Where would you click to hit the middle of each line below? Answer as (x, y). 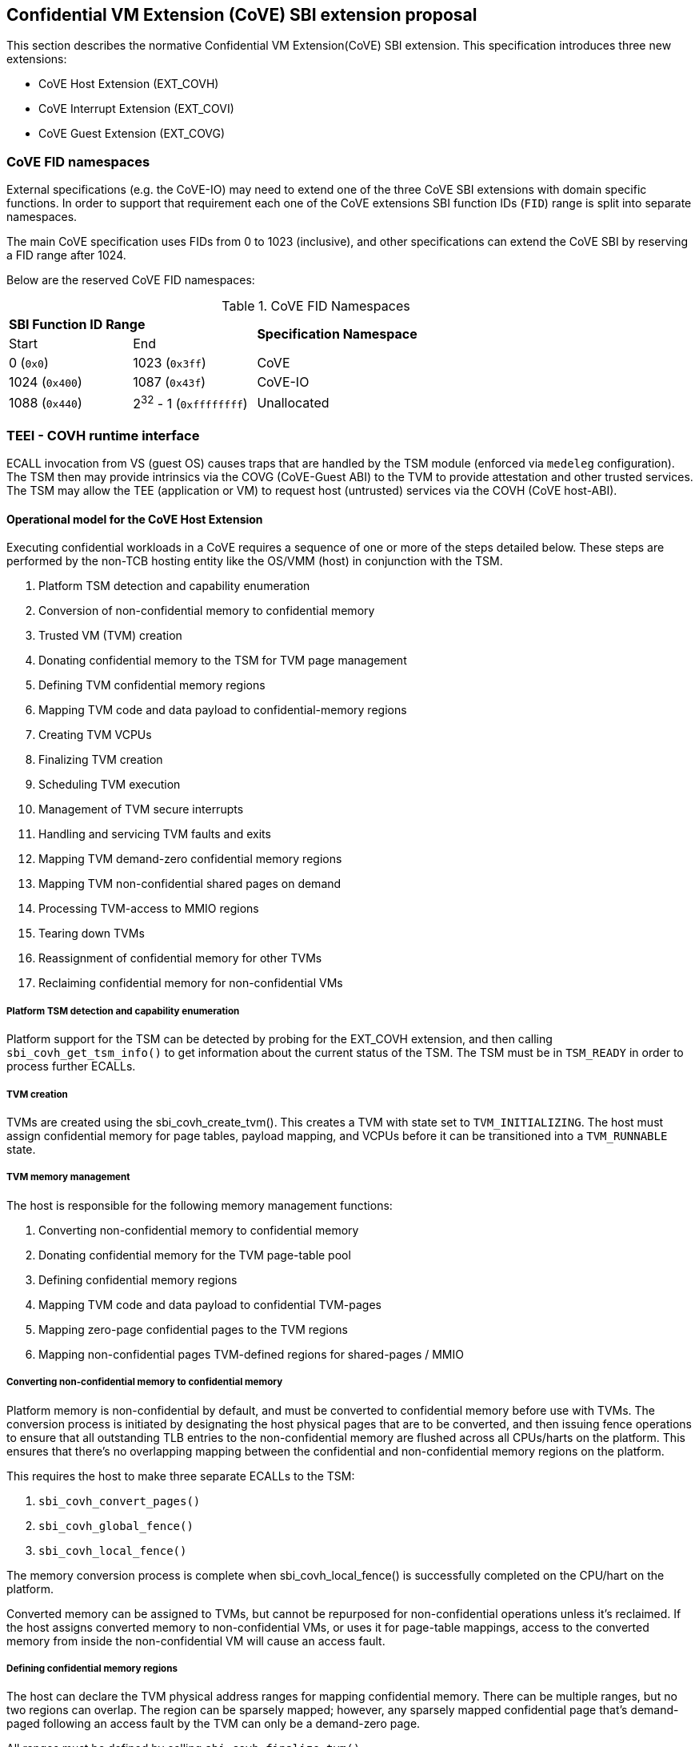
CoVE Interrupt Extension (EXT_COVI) (136, 109)
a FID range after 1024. (66, 255)
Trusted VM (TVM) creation (110, 636)
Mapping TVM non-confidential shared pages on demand (190, 884)
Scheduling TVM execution (110, 785)
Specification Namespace (337, 334)
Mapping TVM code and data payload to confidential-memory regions (223, 710)
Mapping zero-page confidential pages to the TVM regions (193, 1329)
